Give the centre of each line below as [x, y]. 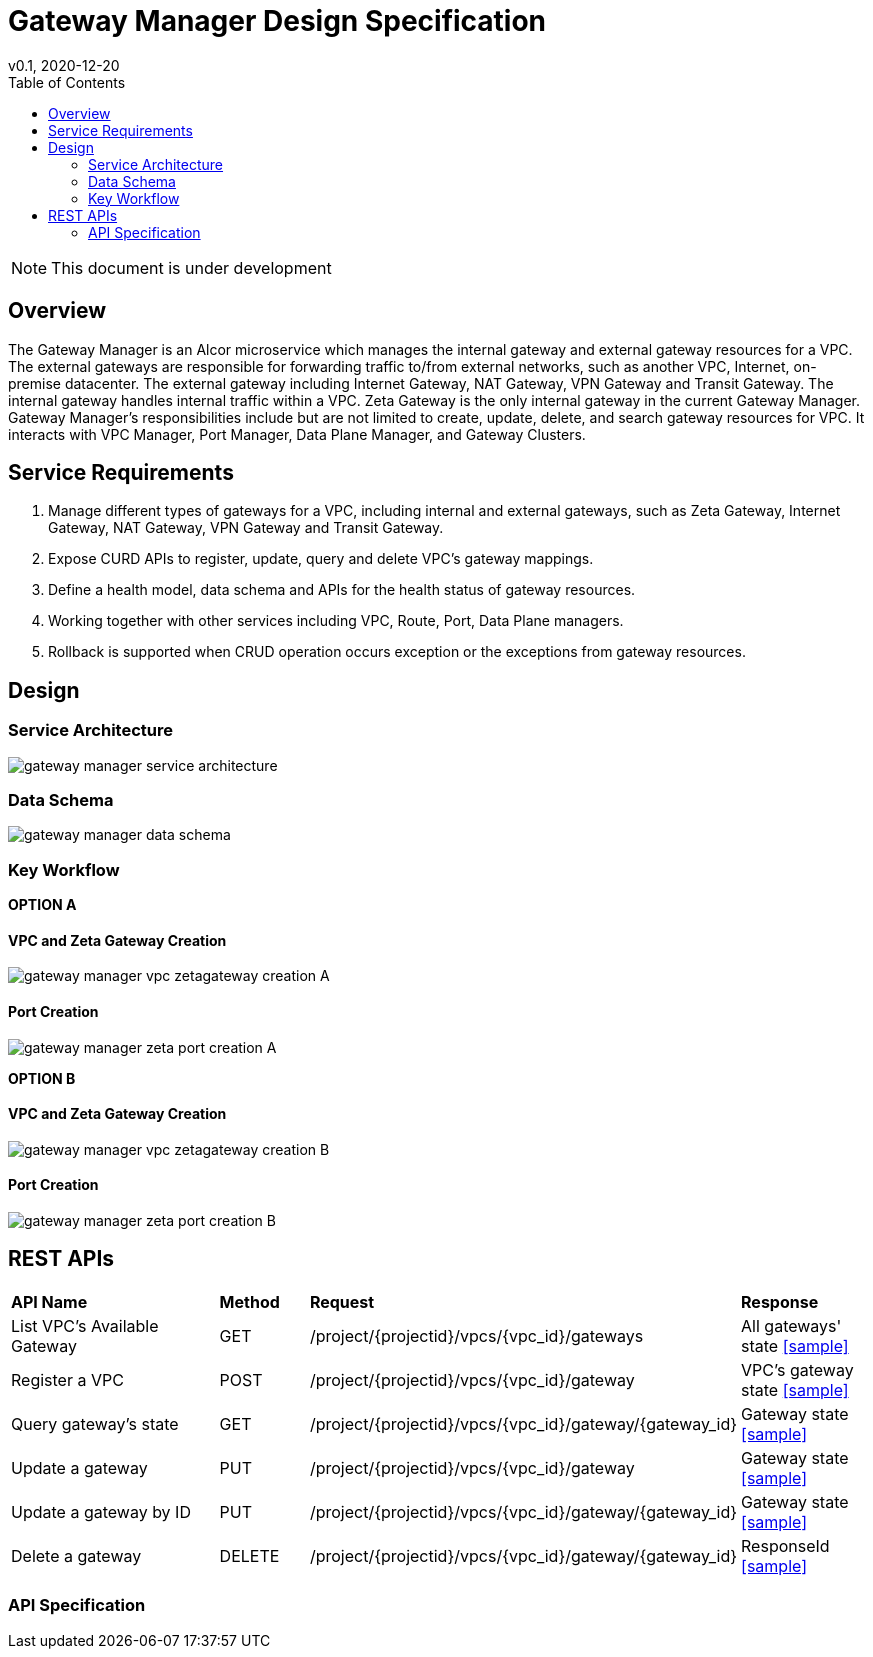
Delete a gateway [76, 1555]
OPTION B [42, 1078]
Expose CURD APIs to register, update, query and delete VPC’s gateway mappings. [321, 559]
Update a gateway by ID [101, 1511]
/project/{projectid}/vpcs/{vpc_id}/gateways [476, 1335]
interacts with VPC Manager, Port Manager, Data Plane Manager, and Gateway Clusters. [297, 434]
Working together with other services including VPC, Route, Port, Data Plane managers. [336, 621]
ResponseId [785, 1545]
